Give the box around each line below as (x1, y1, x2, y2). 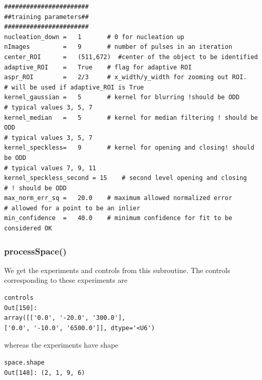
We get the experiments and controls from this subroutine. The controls (4, 264, 231, 275)
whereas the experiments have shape (4, 339, 119, 350)
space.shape (4, 359, 45, 367)
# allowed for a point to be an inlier (4, 204, 140, 212)
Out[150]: (4, 304, 38, 312)
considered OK (4, 225, 52, 232)
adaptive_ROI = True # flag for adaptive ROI (4, 63, 192, 71)
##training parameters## (4, 13, 89, 21)
